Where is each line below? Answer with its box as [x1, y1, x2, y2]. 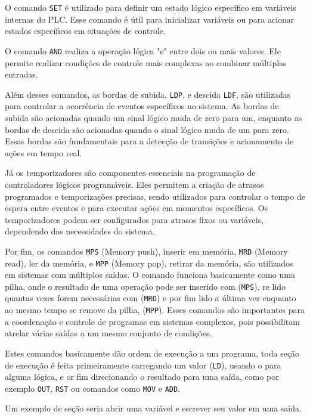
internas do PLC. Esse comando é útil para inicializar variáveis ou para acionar [5, 13, 294, 25]
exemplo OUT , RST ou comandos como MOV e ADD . [5, 382, 181, 394]
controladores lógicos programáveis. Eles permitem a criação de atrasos [5, 178, 264, 190]
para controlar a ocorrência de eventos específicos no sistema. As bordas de [5, 100, 279, 112]
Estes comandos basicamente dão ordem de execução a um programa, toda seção [5, 346, 300, 359]
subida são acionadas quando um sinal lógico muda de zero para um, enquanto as [5, 111, 302, 123]
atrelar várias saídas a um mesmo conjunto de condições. [5, 327, 212, 339]
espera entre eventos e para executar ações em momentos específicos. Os [5, 202, 268, 214]
